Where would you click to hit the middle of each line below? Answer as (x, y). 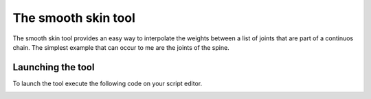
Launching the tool (54, 67)
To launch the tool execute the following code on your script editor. (108, 83)
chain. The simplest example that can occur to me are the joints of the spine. (121, 47)
